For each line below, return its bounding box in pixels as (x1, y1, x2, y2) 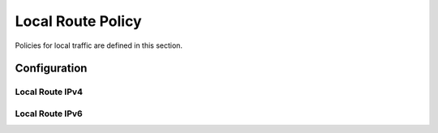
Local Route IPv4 (15, 86, 84, 97)
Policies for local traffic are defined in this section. (15, 41, 182, 50)
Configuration (15, 62, 88, 75)
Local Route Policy (15, 12, 142, 30)
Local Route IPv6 (15, 108, 83, 119)
